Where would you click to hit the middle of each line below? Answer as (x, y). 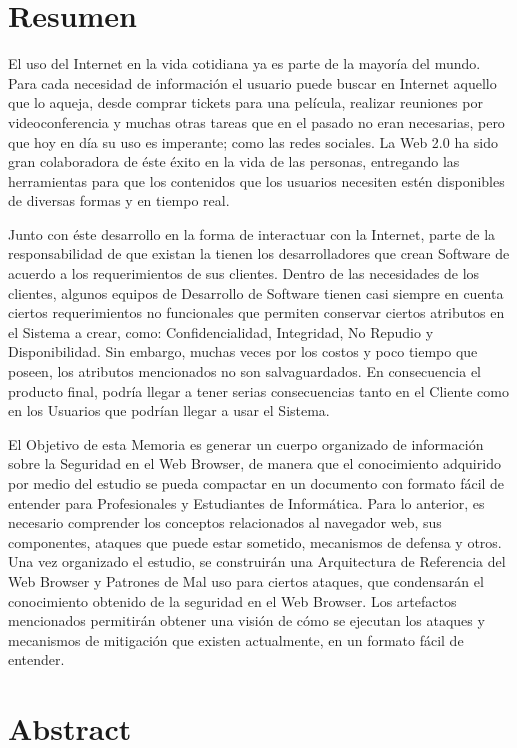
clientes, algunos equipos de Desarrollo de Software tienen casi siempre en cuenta (256, 292)
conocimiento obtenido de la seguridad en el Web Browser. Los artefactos (232, 600)
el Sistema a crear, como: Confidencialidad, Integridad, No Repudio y (221, 331)
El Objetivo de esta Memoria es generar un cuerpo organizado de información (246, 443)
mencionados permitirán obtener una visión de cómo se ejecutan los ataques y (246, 620)
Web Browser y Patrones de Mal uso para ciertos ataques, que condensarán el (246, 580)
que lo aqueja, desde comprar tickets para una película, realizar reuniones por (245, 102)
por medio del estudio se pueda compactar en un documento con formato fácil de (256, 483)
